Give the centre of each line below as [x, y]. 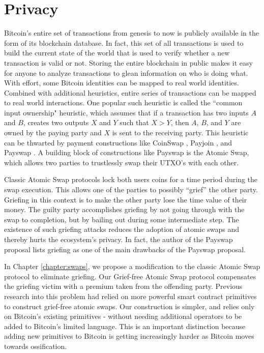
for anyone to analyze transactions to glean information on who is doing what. [126, 72]
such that [134, 122]
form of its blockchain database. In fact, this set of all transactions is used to [124, 42]
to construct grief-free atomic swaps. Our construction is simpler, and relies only [129, 306]
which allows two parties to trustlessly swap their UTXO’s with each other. [122, 162]
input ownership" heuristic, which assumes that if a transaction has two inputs [126, 112]
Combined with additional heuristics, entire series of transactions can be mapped [130, 92]
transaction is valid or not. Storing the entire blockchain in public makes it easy [128, 62]
